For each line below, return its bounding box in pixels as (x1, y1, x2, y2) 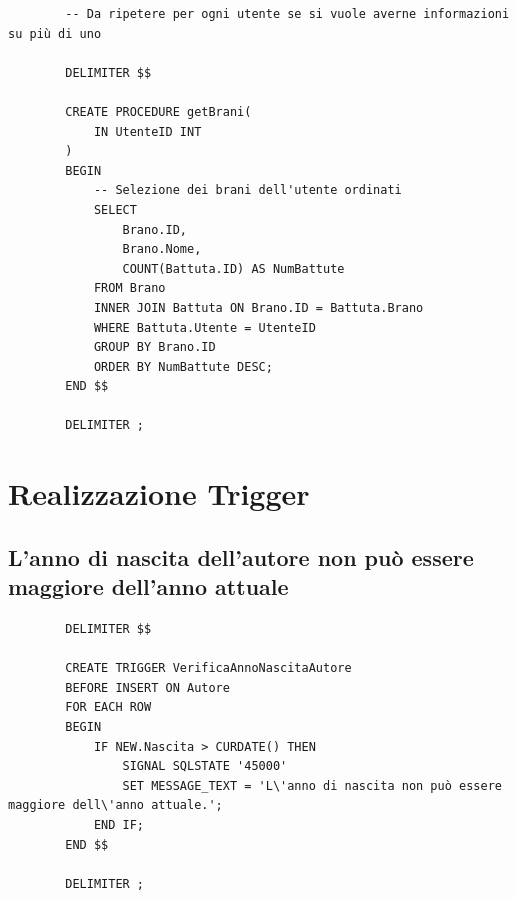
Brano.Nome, (122, 242, 202, 257)
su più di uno (8, 26, 102, 41)
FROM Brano (93, 281, 166, 296)
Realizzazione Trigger (8, 473, 310, 514)
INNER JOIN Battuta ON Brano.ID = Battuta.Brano (93, 300, 424, 315)
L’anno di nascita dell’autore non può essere (8, 541, 474, 572)
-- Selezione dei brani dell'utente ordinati (93, 183, 402, 198)
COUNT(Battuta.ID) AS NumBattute (122, 261, 345, 276)
